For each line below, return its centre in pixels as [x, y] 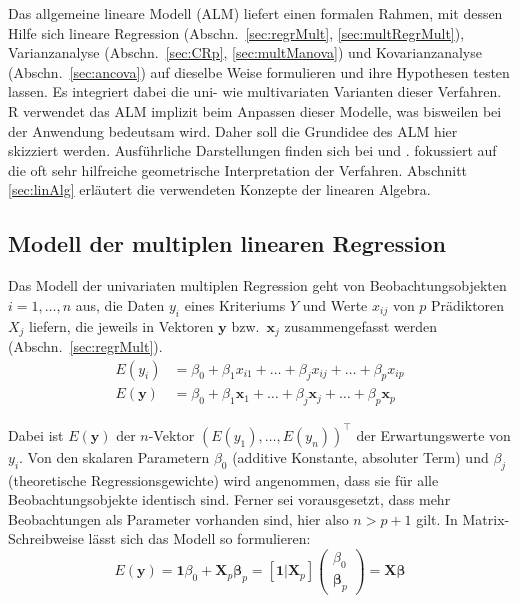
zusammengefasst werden [361, 325]
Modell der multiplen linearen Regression [227, 243]
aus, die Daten [120, 304]
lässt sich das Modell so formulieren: [199, 538]
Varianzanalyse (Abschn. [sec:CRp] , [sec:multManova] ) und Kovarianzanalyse [245, 52]
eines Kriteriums [235, 304]
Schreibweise [46, 538]
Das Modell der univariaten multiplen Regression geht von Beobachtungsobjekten [257, 285]
